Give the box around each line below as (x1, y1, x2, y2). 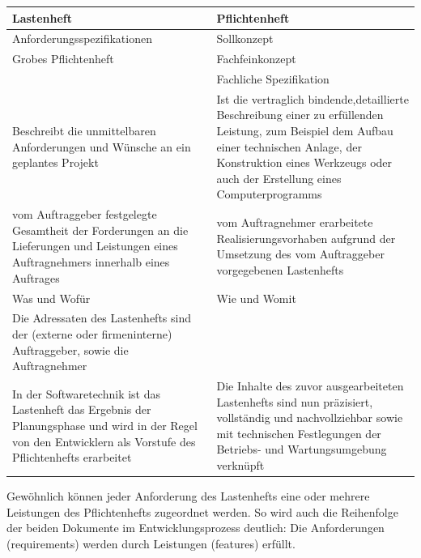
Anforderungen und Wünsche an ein (12, 138, 191, 155)
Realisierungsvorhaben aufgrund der (216, 229, 396, 246)
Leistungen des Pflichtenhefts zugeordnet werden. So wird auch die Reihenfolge (6, 503, 398, 520)
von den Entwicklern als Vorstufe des (12, 432, 196, 449)
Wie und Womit (216, 289, 296, 306)
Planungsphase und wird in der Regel (12, 416, 198, 433)
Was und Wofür (12, 289, 91, 306)
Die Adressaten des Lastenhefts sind (12, 309, 191, 326)
